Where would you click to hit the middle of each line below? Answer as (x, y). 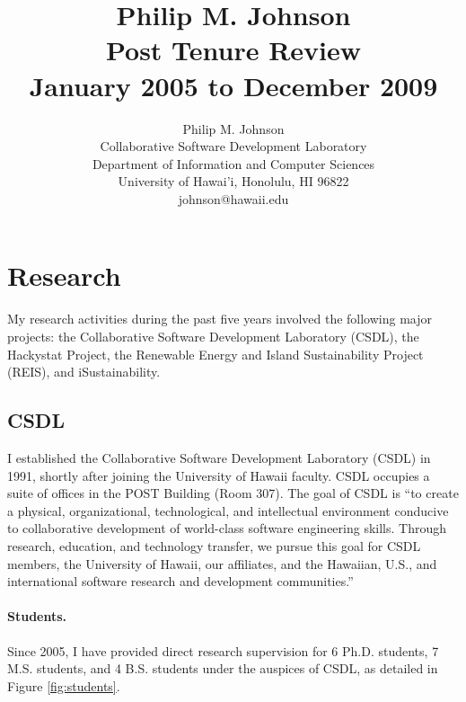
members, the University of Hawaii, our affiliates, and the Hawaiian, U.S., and (222, 563)
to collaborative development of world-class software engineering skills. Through (227, 528)
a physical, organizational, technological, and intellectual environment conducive (228, 510)
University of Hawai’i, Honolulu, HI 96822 (233, 181)
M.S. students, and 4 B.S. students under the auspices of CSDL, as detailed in (223, 668)
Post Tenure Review (233, 50)
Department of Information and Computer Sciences (233, 163)
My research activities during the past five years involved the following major (220, 319)
